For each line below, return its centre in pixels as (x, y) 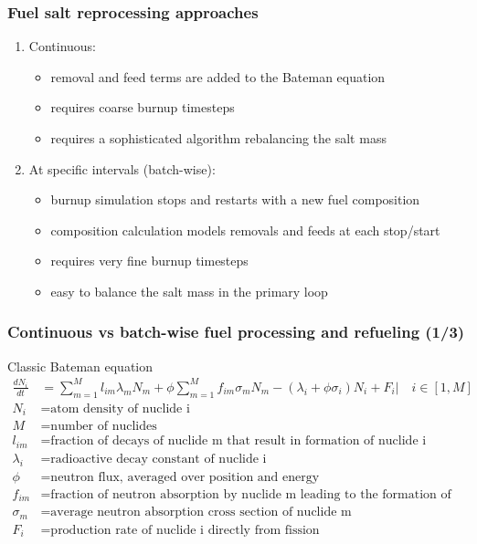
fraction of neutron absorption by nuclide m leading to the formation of (251, 494)
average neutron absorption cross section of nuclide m (201, 513)
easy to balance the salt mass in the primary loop (189, 291)
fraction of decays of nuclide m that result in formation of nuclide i (238, 441)
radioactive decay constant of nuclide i (159, 459)
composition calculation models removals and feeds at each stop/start (245, 230)
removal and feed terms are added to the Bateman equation (218, 76)
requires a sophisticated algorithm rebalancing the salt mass (218, 138)
